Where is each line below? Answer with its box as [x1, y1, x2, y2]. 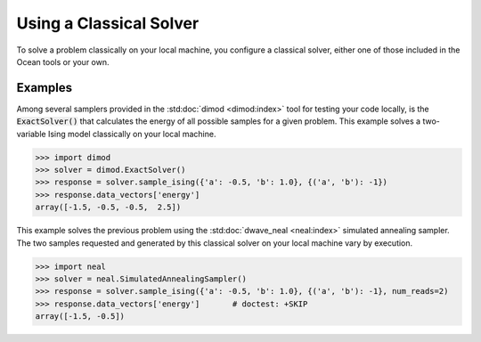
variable [16, 128, 46, 139]
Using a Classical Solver [16, 13, 200, 33]
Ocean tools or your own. [16, 56, 110, 67]
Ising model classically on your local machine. [47, 128, 216, 139]
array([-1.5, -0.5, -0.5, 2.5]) [35, 202, 182, 213]
